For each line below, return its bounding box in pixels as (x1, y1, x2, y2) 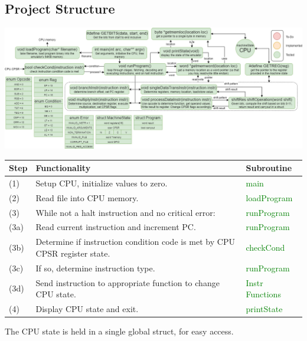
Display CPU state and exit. (35, 302, 139, 314)
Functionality (35, 162, 91, 174)
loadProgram (246, 191, 293, 204)
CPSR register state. (35, 247, 110, 259)
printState (246, 302, 283, 314)
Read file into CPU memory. (35, 191, 139, 204)
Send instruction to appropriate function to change (35, 276, 220, 288)
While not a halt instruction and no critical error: (35, 206, 215, 218)
